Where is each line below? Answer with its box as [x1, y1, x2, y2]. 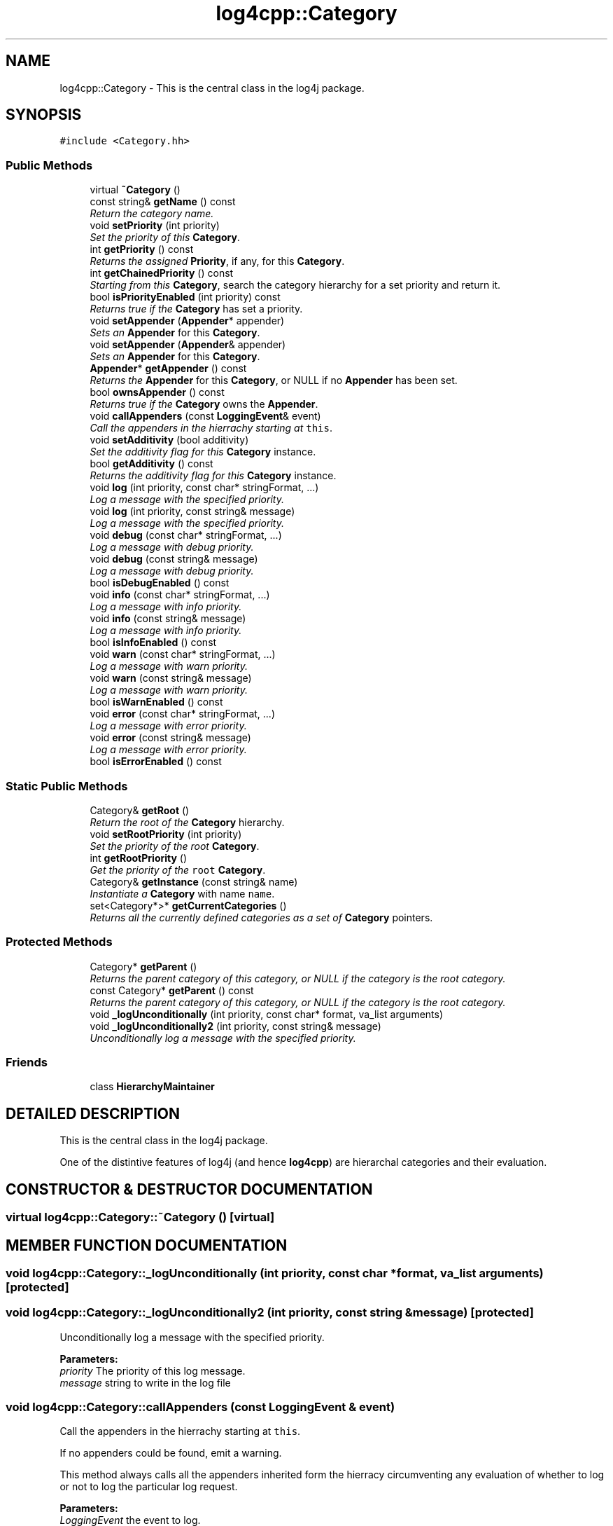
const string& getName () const [90, 195, 236, 208]
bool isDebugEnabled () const [90, 577, 230, 589]
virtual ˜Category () [90, 184, 181, 196]
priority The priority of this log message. [59, 1364, 246, 1377]
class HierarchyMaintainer [90, 1080, 215, 1093]
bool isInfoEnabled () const [90, 636, 217, 649]
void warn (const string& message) [90, 672, 252, 685]
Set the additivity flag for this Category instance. [90, 446, 316, 458]
